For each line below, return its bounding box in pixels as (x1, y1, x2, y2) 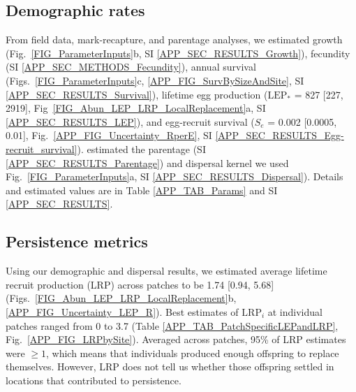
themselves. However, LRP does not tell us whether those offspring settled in (6, 359, 334, 374)
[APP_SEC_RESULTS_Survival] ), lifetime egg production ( (6, 87, 268, 101)
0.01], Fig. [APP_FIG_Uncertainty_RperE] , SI (6, 128, 212, 143)
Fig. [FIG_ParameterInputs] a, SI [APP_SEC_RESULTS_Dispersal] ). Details (6, 169, 343, 184)
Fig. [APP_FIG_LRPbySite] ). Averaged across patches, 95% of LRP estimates (6, 332, 346, 347)
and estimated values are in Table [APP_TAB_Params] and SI (6, 182, 278, 197)
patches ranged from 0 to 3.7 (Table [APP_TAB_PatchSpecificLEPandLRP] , (6, 318, 339, 333)
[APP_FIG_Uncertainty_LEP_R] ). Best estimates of (6, 304, 239, 319)
